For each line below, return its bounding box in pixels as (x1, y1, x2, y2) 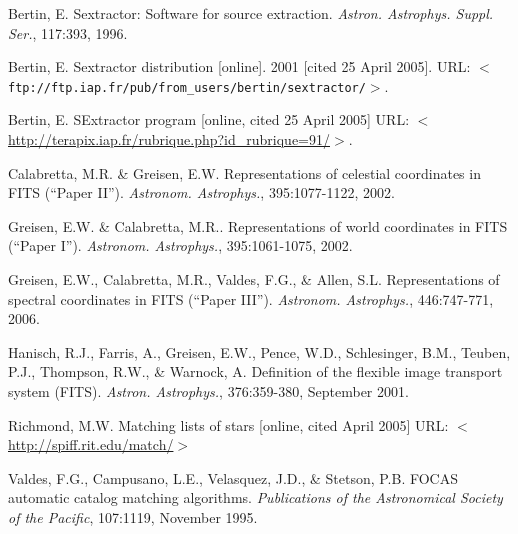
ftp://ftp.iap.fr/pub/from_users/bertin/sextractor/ (8, 80, 366, 95)
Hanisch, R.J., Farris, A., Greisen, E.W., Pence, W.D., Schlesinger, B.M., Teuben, (8, 341, 511, 362)
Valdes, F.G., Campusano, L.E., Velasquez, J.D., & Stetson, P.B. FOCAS (8, 467, 459, 488)
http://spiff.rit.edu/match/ (8, 434, 174, 455)
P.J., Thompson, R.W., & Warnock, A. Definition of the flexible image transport (8, 361, 503, 382)
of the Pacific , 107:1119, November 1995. (8, 506, 258, 527)
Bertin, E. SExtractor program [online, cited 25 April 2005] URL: (8, 109, 410, 130)
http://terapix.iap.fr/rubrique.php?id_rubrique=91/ (8, 129, 330, 150)
